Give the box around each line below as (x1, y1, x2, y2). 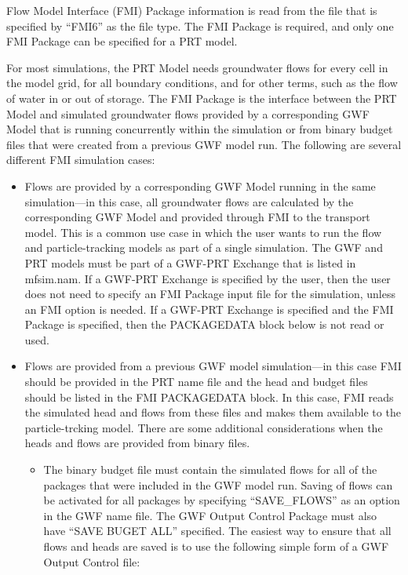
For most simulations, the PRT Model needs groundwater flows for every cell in (6, 59, 388, 75)
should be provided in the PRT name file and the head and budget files (24, 373, 368, 390)
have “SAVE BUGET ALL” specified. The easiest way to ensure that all (43, 522, 392, 539)
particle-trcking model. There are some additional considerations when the (24, 419, 383, 435)
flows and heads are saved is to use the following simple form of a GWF (43, 538, 389, 554)
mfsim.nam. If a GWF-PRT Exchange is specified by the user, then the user (24, 270, 391, 286)
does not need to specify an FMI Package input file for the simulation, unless (24, 286, 395, 302)
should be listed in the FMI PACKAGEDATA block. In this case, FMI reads (24, 388, 394, 405)
